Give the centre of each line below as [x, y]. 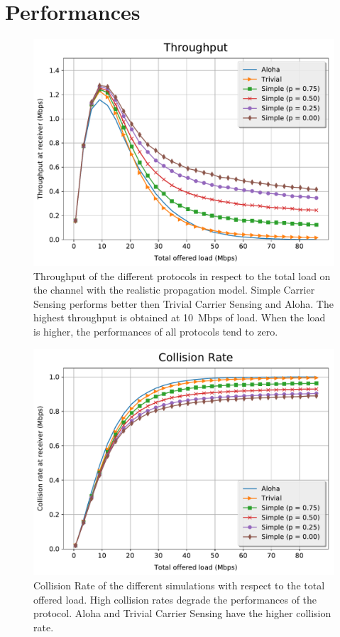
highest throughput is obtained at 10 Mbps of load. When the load [180, 317]
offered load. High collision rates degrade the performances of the [175, 599]
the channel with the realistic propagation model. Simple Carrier [174, 290]
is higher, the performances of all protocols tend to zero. [156, 331]
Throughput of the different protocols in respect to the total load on [182, 275]
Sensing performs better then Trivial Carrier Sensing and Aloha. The [183, 303]
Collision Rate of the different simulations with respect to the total [179, 585]
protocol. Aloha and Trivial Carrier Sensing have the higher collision [182, 613]
